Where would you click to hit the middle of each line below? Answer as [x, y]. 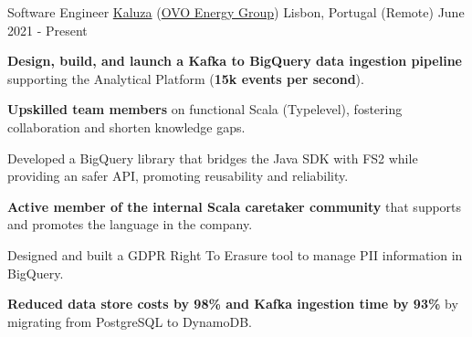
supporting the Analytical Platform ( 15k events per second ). [186, 78]
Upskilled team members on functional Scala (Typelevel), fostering [205, 109]
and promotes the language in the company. [130, 224]
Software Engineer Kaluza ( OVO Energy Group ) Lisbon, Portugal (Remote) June [236, 12]
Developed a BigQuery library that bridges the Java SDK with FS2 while [213, 158]
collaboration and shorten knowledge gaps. [126, 126]
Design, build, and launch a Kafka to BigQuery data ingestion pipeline [235, 61]
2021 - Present [47, 30]
